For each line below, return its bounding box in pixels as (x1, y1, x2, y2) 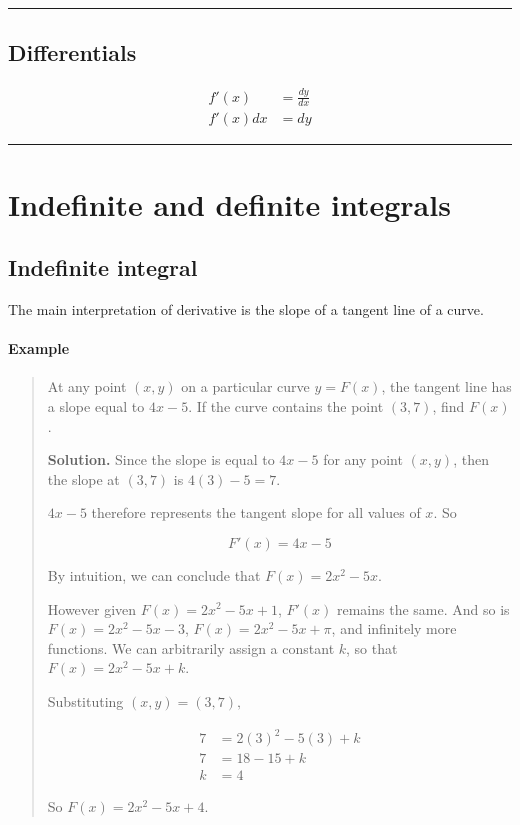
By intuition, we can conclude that (47, 564, 261, 585)
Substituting (47, 690, 124, 711)
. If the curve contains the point (188, 395, 384, 416)
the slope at (47, 468, 120, 489)
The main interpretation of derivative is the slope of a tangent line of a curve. (8, 298, 484, 319)
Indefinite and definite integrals (8, 183, 451, 224)
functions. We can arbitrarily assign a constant (47, 637, 335, 658)
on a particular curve (181, 376, 310, 397)
